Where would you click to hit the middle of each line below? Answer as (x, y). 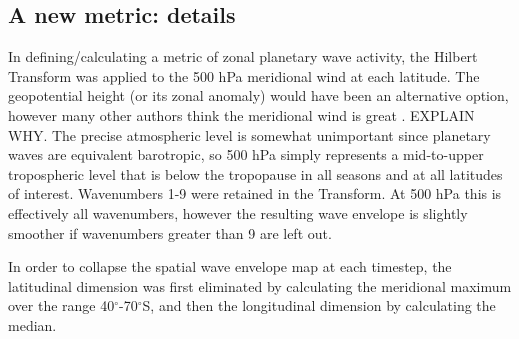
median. (32, 324)
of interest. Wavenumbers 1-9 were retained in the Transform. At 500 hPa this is (255, 193)
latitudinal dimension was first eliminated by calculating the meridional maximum (260, 285)
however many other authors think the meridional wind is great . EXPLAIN (241, 114)
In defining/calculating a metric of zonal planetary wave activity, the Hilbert (243, 56)
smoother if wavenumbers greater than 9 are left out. (170, 232)
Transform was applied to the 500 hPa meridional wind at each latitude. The (244, 75)
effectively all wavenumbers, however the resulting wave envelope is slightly (238, 212)
